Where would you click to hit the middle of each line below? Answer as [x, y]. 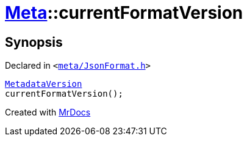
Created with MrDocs [48, 112]
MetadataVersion [44, 84]
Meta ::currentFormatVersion [124, 13]
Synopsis [34, 42]
